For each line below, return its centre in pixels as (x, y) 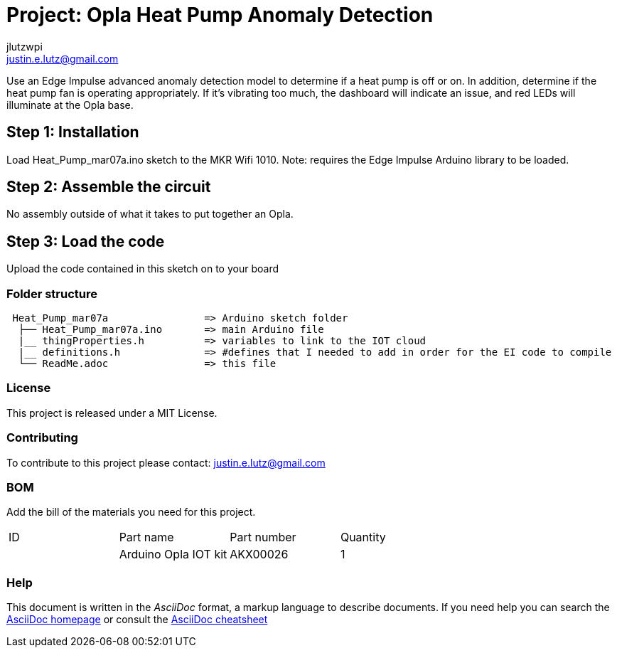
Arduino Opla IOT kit (173, 554)
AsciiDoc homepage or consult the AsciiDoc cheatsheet (137, 620)
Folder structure (52, 293)
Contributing (42, 438)
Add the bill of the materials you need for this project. (131, 512)
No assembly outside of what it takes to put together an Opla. (150, 214)
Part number (263, 537)
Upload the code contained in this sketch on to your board (143, 269)
